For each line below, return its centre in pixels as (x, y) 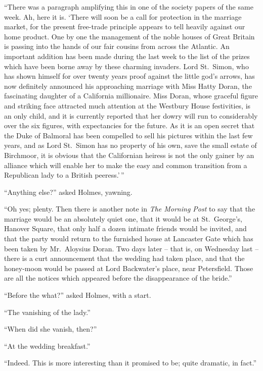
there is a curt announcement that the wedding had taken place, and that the (124, 258)
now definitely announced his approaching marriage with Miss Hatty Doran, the (128, 86)
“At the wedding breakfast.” (47, 346)
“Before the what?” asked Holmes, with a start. (78, 295)
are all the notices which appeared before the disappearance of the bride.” (118, 278)
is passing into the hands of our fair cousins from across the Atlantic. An (117, 46)
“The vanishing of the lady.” (47, 312)
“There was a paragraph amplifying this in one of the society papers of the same (129, 7)
